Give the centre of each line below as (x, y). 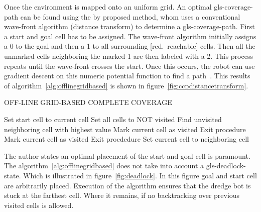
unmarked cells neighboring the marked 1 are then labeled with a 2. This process (128, 56)
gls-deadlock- (226, 166)
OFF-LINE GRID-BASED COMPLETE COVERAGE (88, 102)
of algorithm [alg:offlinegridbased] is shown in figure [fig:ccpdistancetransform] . (126, 85)
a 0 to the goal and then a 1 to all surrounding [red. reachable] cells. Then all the (130, 46)
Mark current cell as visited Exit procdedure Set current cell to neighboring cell (126, 139)
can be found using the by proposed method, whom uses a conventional (130, 16)
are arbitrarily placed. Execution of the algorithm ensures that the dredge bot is (127, 185)
